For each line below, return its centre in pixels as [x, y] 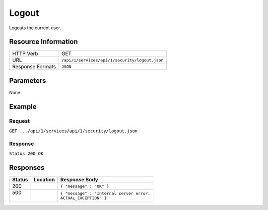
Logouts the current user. [35, 28]
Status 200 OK [26, 154]
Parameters [28, 80]
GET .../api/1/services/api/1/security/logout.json [73, 131]
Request [19, 121]
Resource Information [43, 42]
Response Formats [34, 67]
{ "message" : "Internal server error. [105, 193]
